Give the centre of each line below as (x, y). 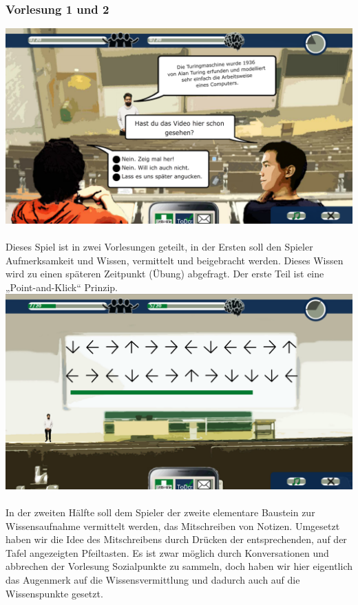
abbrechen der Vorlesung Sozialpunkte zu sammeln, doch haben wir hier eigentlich (179, 566)
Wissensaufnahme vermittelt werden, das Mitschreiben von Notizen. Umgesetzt (173, 526)
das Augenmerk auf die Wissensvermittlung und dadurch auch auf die (153, 579)
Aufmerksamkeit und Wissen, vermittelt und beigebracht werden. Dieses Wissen (175, 260)
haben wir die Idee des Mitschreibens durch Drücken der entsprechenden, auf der (176, 539)
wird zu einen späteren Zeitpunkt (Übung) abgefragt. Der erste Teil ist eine (165, 274)
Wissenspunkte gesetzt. (54, 593)
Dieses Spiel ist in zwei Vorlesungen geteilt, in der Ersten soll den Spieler (159, 246)
